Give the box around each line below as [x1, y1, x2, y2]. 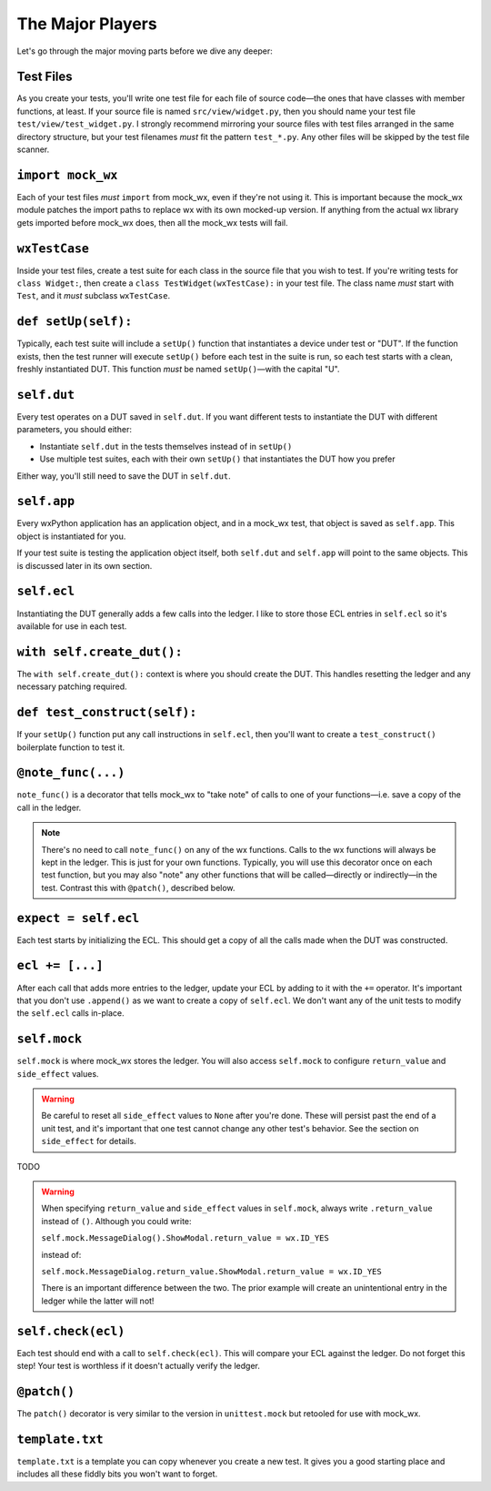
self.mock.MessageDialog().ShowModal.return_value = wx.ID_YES [41, 1233, 329, 1243]
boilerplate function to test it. [16, 742, 125, 753]
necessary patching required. [16, 681, 127, 692]
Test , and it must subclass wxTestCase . [16, 290, 171, 301]
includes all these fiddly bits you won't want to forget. [16, 1468, 218, 1479]
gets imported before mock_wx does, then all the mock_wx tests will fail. [16, 217, 288, 228]
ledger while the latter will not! [41, 1295, 155, 1306]
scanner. [16, 144, 50, 155]
